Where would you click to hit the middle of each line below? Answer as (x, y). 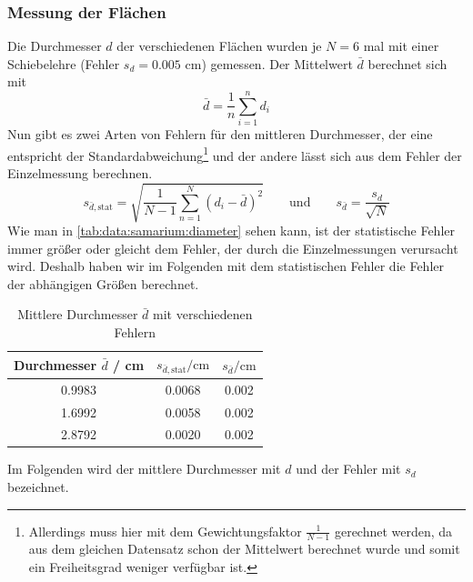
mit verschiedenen (203, 314)
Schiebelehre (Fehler (64, 63)
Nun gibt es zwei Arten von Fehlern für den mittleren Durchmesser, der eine (220, 134)
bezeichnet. (38, 487)
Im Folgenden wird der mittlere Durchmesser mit (144, 469)
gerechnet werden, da (393, 531)
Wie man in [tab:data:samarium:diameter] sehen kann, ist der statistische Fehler (231, 231)
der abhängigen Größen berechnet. (103, 283)
